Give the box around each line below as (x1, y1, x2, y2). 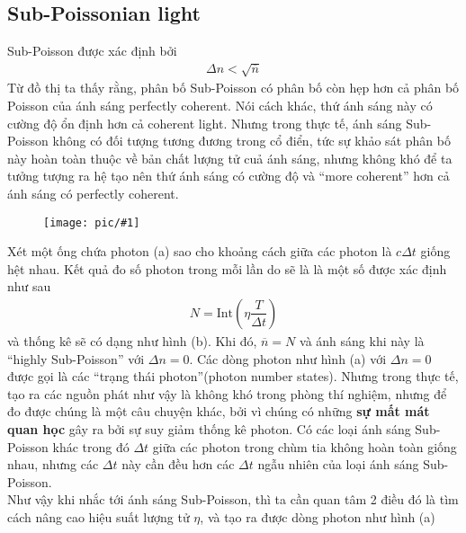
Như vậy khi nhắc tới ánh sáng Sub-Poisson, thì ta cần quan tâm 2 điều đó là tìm (7, 490, 459, 509)
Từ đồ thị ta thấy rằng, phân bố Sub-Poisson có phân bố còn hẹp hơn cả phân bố (7, 78, 460, 97)
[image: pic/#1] (43, 216, 140, 229)
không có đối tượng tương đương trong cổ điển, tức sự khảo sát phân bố (52, 131, 451, 150)
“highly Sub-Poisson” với (7, 349, 145, 368)
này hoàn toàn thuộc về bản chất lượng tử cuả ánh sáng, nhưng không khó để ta (7, 148, 453, 167)
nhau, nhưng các (7, 455, 99, 474)
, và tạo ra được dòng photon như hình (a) (200, 507, 435, 526)
